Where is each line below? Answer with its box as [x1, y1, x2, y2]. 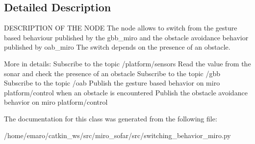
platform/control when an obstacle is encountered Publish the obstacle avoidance [4, 87, 248, 97]
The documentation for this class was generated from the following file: [4, 113, 217, 123]
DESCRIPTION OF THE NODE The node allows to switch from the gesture [4, 23, 237, 33]
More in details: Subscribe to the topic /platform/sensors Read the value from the [4, 58, 251, 68]
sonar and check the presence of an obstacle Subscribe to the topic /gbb [4, 68, 221, 78]
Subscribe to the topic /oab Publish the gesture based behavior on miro [4, 78, 220, 88]
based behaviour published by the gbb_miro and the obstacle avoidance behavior [4, 32, 249, 42]
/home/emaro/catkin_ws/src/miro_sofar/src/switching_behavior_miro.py [4, 130, 231, 140]
